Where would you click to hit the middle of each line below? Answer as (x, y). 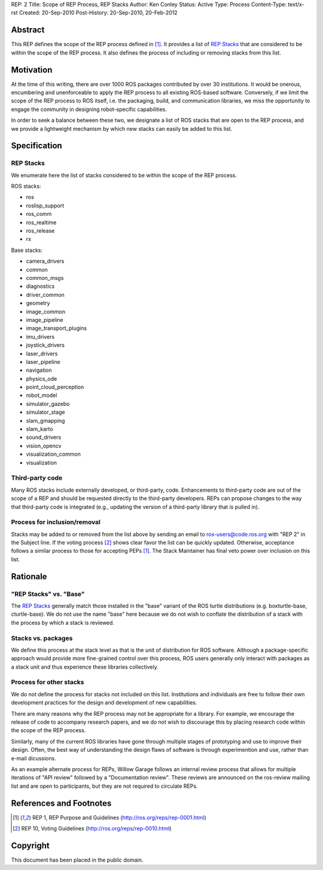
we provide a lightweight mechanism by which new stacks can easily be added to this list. (122, 128)
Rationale (29, 577)
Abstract (28, 30)
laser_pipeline (43, 362)
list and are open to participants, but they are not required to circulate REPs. (104, 786)
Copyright (31, 845)
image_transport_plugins (56, 328)
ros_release (40, 231)
